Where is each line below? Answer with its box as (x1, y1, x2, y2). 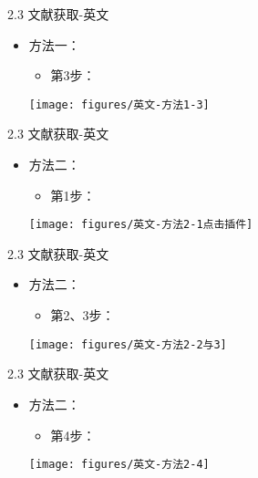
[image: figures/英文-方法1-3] (28, 98, 210, 111)
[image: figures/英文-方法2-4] (28, 458, 210, 472)
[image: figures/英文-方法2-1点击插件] (28, 218, 253, 232)
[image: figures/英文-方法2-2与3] (28, 338, 227, 351)
